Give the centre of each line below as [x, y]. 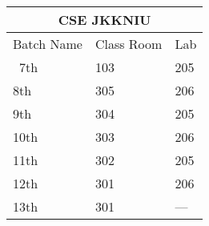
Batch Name [48, 44]
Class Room [129, 44]
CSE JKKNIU [104, 20]
